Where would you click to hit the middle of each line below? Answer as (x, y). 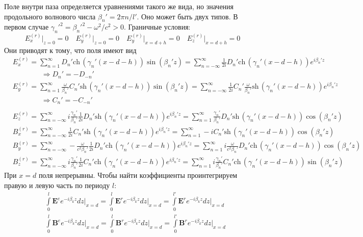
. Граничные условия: (157, 27)
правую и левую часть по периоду (57, 185)
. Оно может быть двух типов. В (187, 16)
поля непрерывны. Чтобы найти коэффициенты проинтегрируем (138, 175)
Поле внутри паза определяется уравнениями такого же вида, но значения (119, 6)
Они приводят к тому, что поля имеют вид (70, 50)
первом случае (27, 27)
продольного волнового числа (50, 16)
